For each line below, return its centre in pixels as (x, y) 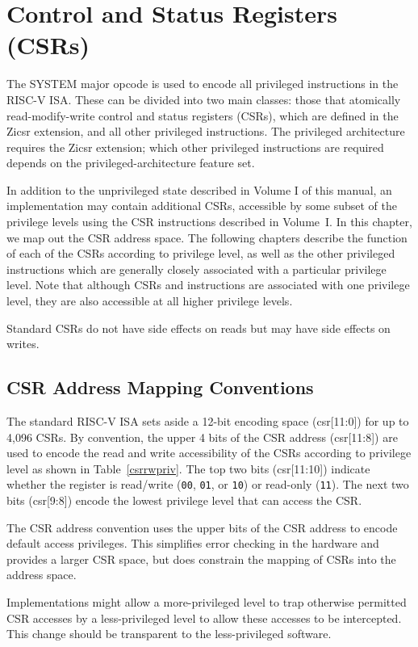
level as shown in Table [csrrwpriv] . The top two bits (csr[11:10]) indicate (188, 468)
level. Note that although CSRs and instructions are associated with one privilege (208, 285)
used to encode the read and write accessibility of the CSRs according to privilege (209, 453)
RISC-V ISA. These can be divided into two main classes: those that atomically (204, 99)
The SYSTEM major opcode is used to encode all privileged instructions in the (203, 84)
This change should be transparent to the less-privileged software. (169, 634)
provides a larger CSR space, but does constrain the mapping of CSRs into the (201, 559)
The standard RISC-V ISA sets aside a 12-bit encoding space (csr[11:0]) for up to (208, 421)
